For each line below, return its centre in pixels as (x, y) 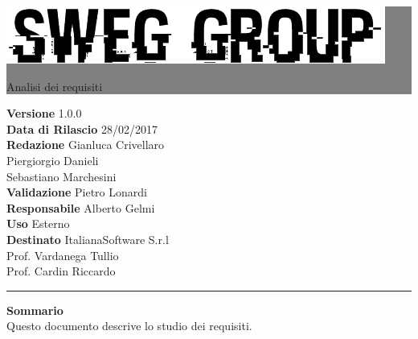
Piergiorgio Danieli (53, 160)
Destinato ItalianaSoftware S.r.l (88, 239)
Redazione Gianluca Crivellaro (86, 145)
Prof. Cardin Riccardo (61, 271)
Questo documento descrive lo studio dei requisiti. (129, 326)
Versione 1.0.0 (44, 113)
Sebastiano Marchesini (61, 176)
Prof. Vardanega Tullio (63, 255)
